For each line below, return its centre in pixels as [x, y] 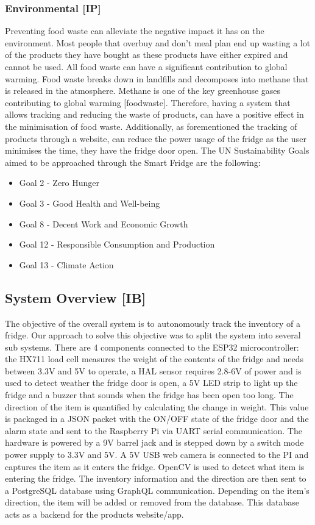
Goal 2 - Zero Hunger [59, 183]
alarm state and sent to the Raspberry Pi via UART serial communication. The [154, 430]
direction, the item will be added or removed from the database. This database [152, 502]
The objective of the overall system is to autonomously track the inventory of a [153, 323]
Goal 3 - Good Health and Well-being [90, 203]
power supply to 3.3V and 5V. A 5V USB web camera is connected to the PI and [157, 455]
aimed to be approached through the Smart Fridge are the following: [133, 162]
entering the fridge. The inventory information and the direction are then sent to [156, 478]
